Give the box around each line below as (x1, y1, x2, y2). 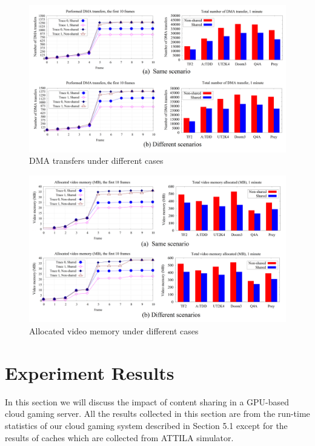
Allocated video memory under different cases (29, 325, 199, 337)
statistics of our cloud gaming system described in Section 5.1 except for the (5, 419, 288, 431)
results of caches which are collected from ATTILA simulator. (5, 431, 234, 444)
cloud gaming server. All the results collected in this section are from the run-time (5, 407, 310, 420)
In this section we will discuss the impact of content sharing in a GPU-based (5, 395, 290, 408)
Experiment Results (5, 360, 174, 385)
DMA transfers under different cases (29, 154, 164, 167)
